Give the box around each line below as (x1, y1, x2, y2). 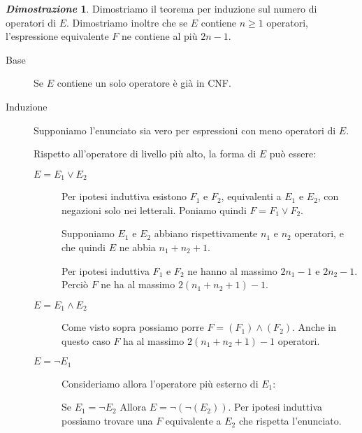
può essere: (269, 146, 317, 161)
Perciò (61, 277, 88, 292)
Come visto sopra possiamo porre (61, 320, 204, 334)
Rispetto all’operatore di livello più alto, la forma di (34, 146, 256, 161)
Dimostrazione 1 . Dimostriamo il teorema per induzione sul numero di (6, 1, 317, 15)
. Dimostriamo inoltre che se (66, 15, 188, 29)
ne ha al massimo (101, 277, 175, 292)
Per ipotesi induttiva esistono (61, 189, 187, 204)
